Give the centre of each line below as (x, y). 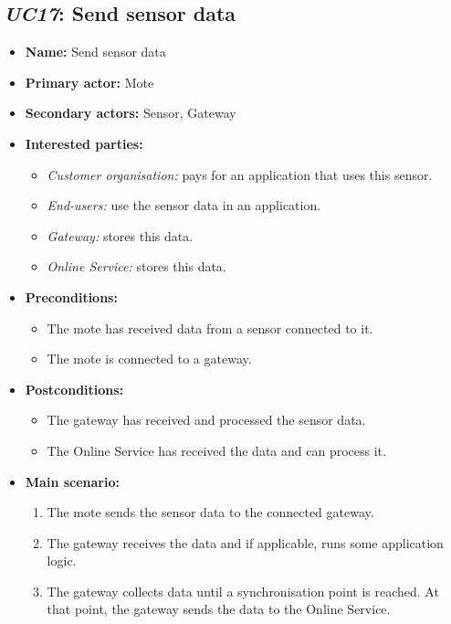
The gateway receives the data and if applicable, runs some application (245, 542)
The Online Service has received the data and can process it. (216, 450)
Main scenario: (72, 481)
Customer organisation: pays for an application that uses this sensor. (240, 174)
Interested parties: (84, 143)
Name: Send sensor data (95, 52)
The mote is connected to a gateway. (149, 359)
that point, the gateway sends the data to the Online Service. (219, 609)
